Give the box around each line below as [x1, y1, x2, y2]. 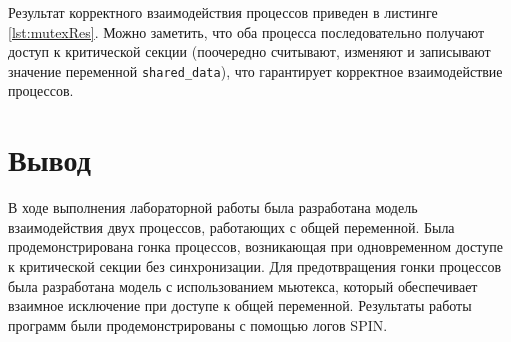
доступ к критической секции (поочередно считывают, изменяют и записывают [8, 41, 491, 62]
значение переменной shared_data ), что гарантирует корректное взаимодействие [8, 60, 503, 81]
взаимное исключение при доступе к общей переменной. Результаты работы [8, 295, 472, 316]
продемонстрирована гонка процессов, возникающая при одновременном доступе [8, 236, 503, 257]
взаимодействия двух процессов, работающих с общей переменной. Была [8, 216, 455, 237]
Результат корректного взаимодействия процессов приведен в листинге [8, 2, 438, 22]
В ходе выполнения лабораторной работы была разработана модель [8, 197, 418, 218]
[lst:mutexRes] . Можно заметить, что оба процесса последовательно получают [8, 21, 485, 42]
